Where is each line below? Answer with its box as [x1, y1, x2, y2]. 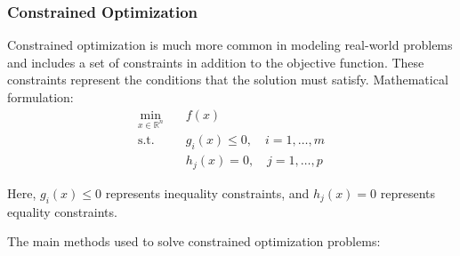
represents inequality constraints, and [105, 183, 310, 202]
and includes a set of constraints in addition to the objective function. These [7, 52, 424, 71]
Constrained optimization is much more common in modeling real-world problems [7, 36, 453, 54]
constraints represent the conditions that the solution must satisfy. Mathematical [7, 70, 448, 89]
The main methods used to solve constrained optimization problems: [7, 232, 381, 251]
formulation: [7, 88, 74, 106]
